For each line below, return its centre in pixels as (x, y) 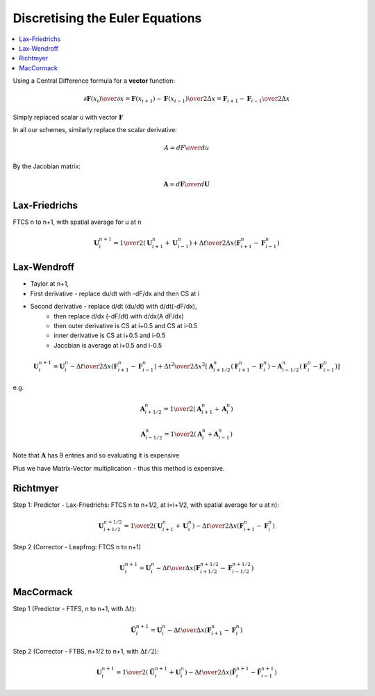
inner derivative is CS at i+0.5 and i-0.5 (110, 335)
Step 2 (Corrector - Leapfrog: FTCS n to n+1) (77, 547)
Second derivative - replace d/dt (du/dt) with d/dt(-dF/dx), (114, 307)
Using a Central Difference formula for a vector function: (94, 81)
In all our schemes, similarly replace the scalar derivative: (95, 130)
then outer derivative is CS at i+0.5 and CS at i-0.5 (126, 325)
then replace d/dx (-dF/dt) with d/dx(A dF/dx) (119, 316)
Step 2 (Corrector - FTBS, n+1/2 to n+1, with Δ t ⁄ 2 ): (86, 652)
